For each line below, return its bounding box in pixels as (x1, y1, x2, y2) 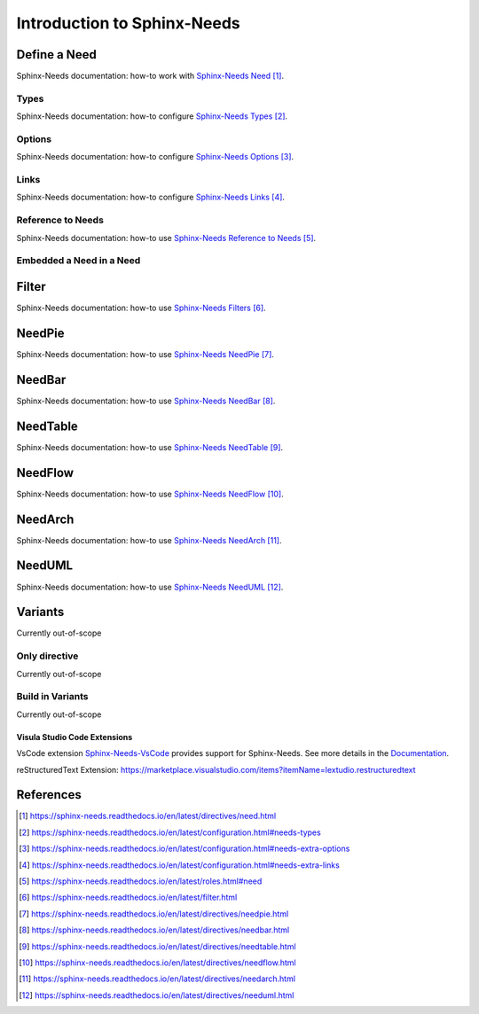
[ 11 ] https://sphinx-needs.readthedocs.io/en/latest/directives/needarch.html (19, 973, 296, 984)
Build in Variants (16, 690, 89, 703)
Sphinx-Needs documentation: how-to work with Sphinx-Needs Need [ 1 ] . (16, 71, 284, 82)
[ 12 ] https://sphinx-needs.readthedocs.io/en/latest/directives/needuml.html (19, 989, 294, 1001)
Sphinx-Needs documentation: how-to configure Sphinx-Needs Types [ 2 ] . (16, 111, 288, 121)
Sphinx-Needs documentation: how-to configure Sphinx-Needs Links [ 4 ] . (16, 191, 286, 203)
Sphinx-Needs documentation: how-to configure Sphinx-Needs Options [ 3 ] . (16, 152, 294, 162)
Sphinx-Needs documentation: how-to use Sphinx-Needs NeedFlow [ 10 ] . (16, 488, 284, 499)
